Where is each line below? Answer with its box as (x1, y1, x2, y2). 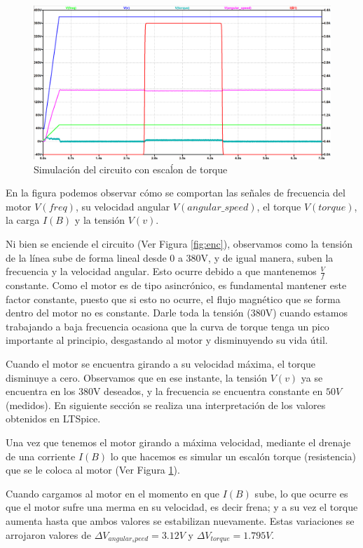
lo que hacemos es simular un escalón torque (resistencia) (110, 448, 357, 463)
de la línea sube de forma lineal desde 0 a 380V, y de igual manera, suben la (6, 250, 334, 265)
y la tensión (74, 213, 125, 227)
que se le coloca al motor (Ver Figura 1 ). (6, 462, 180, 477)
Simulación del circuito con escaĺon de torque (34, 161, 228, 176)
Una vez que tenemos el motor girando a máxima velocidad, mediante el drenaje (6, 434, 351, 449)
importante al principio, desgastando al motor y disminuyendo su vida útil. (6, 333, 328, 347)
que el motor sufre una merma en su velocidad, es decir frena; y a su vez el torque (6, 500, 358, 514)
